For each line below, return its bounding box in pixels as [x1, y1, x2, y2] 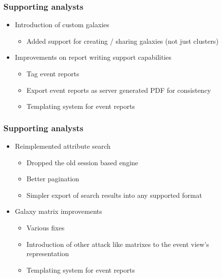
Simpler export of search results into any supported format [26, 190, 202, 200]
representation [26, 248, 69, 259]
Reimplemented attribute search [15, 141, 111, 151]
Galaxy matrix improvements [15, 206, 102, 216]
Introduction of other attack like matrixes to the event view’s [26, 239, 209, 249]
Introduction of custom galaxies [15, 19, 110, 30]
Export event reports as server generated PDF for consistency [26, 85, 211, 95]
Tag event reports [26, 69, 79, 78]
